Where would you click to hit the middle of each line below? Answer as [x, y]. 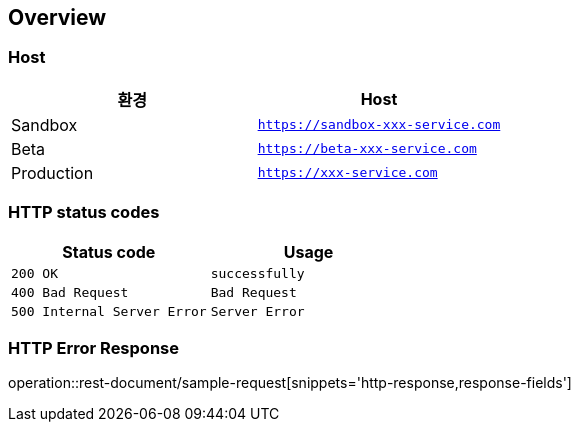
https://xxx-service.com [347, 173]
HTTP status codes [84, 212]
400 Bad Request [70, 292]
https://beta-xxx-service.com [367, 149]
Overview [57, 17]
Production [52, 172]
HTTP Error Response [93, 347]
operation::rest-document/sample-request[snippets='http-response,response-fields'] [290, 383]
